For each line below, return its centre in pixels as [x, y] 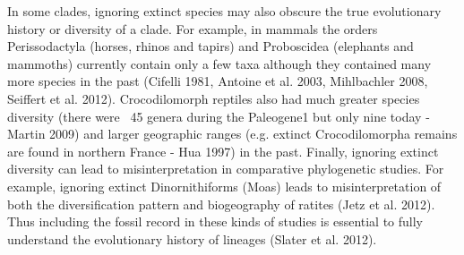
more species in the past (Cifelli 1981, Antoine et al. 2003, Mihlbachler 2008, [218, 81]
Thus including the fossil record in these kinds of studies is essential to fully [215, 221]
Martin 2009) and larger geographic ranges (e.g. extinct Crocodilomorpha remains [232, 134]
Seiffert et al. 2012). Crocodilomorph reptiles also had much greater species [214, 98]
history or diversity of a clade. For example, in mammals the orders [193, 28]
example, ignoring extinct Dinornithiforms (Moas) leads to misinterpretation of [224, 186]
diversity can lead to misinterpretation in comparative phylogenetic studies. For [226, 169]
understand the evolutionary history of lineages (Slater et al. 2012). [192, 238]
